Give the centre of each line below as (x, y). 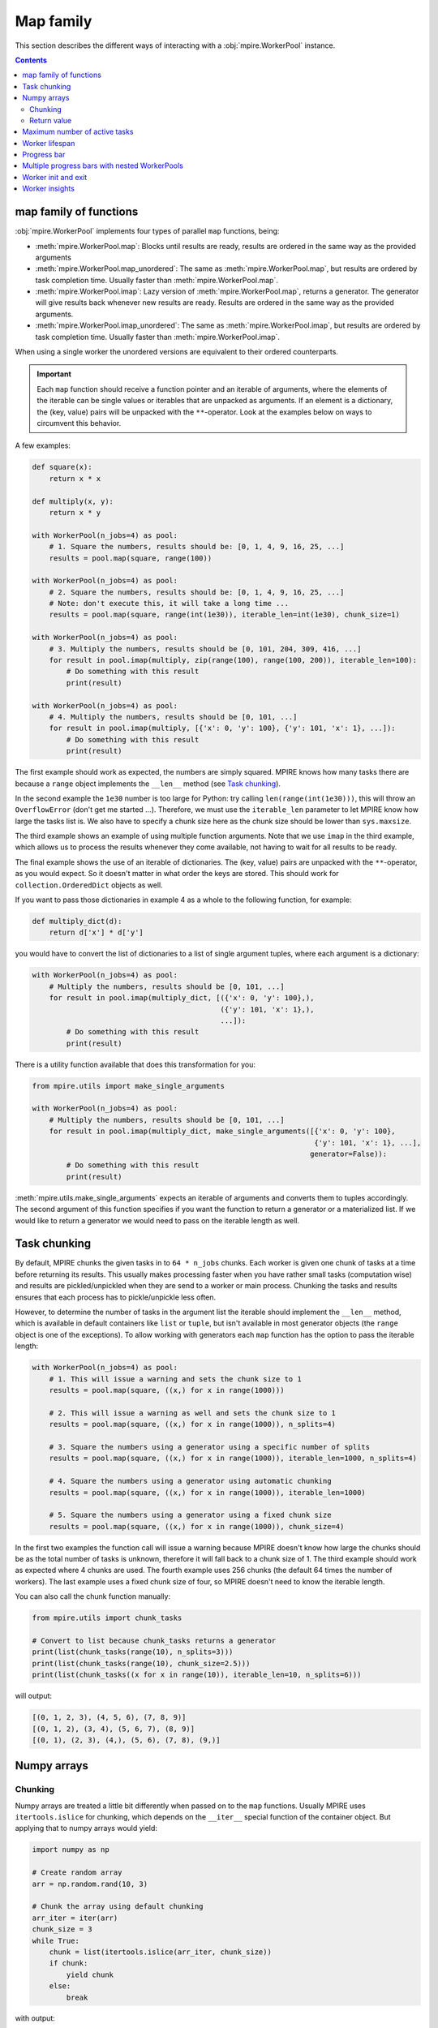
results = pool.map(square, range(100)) (131, 558)
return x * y (75, 512)
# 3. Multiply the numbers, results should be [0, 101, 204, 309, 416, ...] (205, 649)
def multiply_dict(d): (77, 922)
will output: (34, 1696)
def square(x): (62, 467)
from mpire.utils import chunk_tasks (107, 1618)
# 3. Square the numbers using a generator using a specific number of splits (210, 1447)
